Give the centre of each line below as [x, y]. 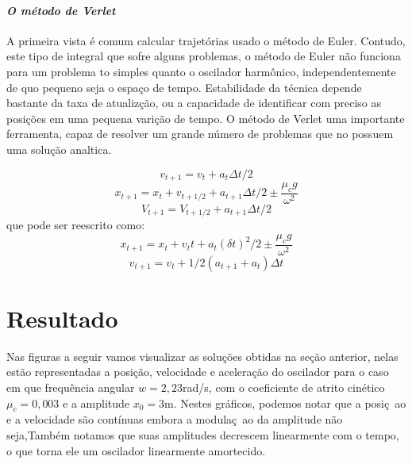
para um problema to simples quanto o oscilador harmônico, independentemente [201, 71]
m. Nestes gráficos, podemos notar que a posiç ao [285, 403]
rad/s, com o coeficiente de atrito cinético [284, 387]
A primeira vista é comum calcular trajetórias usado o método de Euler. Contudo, [206, 40]
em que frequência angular [71, 387]
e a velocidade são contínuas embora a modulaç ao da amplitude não [175, 419]
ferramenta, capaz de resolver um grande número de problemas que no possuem [200, 134]
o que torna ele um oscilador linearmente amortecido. [136, 450]
